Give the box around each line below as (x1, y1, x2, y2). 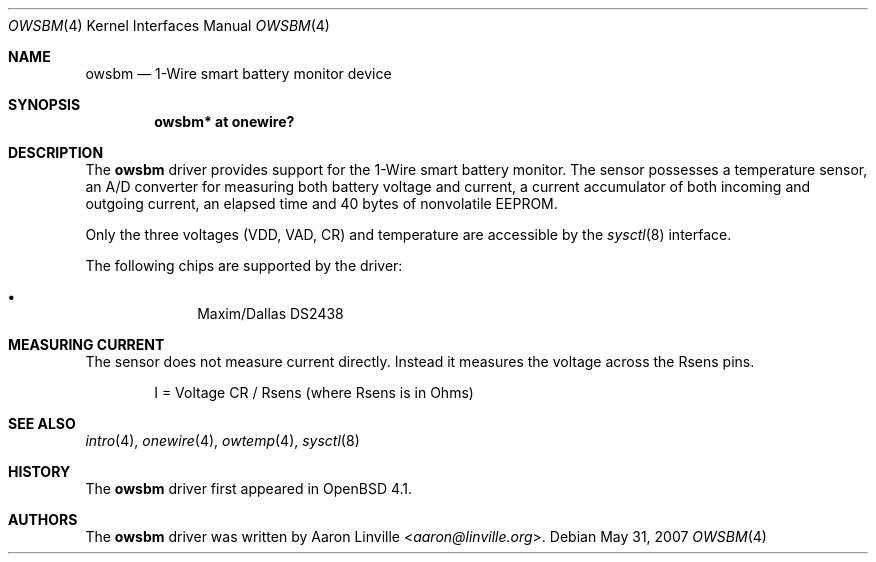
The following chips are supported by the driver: (85, 257, 403, 274)
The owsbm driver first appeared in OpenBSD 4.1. (85, 480, 413, 497)
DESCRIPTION (8, 144, 104, 161)
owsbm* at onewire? (154, 113, 295, 130)
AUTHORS (8, 511, 78, 528)
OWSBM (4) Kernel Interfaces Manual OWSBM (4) (8, 17, 330, 34)
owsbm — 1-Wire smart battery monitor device (85, 65, 392, 82)
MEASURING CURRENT (8, 336, 165, 353)
